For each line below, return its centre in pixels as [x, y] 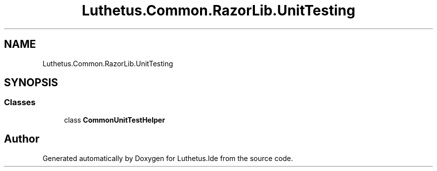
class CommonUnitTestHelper [114, 120]
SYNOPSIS [31, 83]
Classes [20, 102]
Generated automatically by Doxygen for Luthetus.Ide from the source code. [168, 158]
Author [22, 139]
